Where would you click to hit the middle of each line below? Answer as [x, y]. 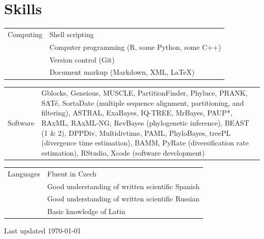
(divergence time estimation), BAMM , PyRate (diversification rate [145, 143]
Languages [24, 173]
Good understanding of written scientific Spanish [123, 186]
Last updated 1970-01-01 [43, 231]
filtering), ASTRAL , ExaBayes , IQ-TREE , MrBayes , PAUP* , [137, 113]
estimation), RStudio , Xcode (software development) [123, 152]
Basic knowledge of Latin [86, 211]
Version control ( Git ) [82, 59]
